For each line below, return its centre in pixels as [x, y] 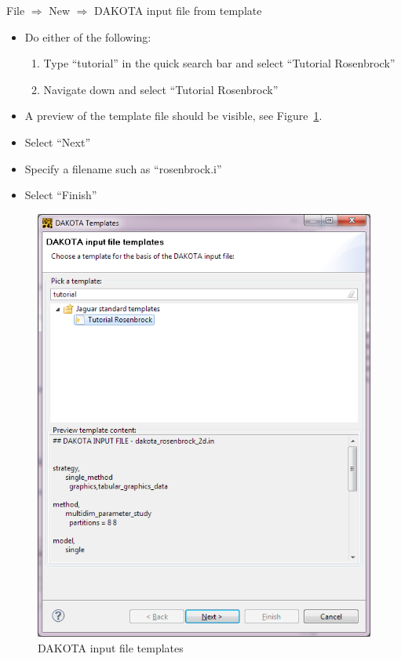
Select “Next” [57, 142]
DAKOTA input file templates [111, 647]
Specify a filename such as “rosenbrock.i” [123, 168]
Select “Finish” [61, 195]
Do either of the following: [88, 36]
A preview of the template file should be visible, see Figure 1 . [173, 116]
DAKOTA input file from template [178, 10]
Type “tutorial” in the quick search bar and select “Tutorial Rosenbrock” [219, 63]
